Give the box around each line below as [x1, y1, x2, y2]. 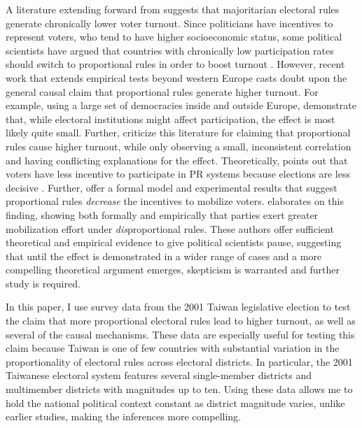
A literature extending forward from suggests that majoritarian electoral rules [6, 2, 340, 16]
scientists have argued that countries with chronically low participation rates [6, 43, 334, 57]
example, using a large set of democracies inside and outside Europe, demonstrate [6, 98, 356, 113]
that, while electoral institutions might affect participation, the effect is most [6, 111, 335, 126]
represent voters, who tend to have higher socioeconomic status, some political [6, 29, 342, 44]
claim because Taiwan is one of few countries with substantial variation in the [6, 341, 340, 355]
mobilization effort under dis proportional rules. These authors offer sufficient [6, 221, 334, 236]
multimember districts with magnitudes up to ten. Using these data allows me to [6, 382, 353, 397]
